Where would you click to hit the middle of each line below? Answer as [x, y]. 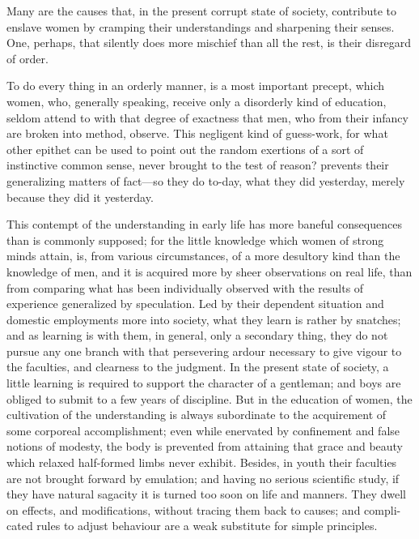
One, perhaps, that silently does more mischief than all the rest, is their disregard [209, 43]
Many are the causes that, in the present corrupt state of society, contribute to [202, 11]
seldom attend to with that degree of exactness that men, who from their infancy [207, 117]
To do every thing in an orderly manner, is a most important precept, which [196, 86]
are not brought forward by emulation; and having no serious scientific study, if [203, 478]
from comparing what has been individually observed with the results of [185, 287]
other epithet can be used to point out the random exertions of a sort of [185, 149]
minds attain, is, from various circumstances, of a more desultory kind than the [203, 256]
